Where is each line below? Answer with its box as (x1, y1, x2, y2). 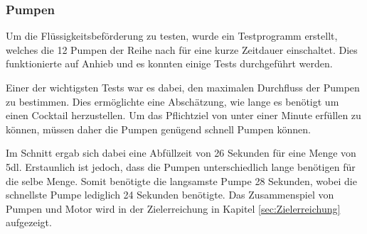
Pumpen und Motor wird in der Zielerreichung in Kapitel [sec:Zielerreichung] (6, 201, 341, 216)
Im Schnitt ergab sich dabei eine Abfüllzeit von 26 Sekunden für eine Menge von (6, 145, 356, 160)
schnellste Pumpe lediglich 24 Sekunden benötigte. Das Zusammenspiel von (6, 187, 334, 202)
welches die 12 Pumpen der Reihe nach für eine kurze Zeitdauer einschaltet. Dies (6, 42, 358, 57)
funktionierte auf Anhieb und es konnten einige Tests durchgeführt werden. (6, 56, 333, 71)
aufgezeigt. (6, 215, 52, 230)
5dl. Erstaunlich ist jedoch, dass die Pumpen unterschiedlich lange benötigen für (6, 159, 356, 174)
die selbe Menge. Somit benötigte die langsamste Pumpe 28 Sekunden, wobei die (6, 173, 357, 188)
